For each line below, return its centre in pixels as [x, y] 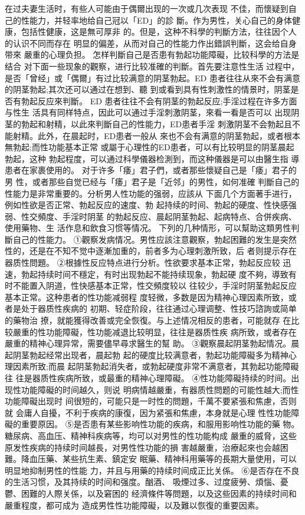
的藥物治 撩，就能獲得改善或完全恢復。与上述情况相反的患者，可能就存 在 [148, 320]
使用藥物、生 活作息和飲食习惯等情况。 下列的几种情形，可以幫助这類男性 [148, 228]
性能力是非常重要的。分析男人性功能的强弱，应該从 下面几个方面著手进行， [151, 193]
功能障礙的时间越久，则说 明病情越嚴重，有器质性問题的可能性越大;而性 [160, 389]
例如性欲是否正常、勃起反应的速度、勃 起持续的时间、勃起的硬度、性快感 [147, 205]
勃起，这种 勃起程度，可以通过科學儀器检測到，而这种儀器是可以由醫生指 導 [152, 158]
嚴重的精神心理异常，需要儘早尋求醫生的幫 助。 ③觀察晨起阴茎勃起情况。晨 [152, 343]
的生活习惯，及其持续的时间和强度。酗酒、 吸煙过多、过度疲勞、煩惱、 [142, 482]
